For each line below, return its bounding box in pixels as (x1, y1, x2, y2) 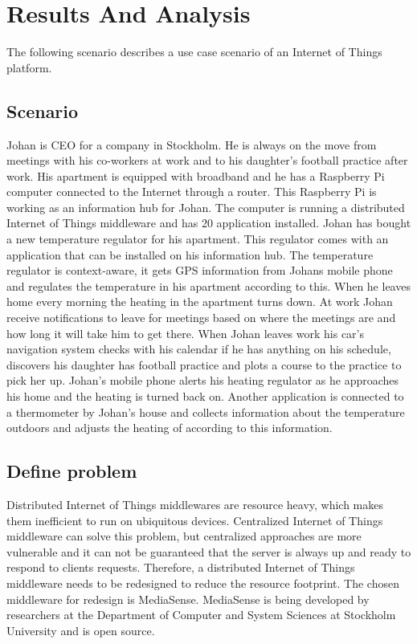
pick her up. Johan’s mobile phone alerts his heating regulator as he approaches (6, 372, 399, 389)
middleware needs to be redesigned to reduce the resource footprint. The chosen (6, 574, 399, 591)
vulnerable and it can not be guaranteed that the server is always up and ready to (6, 543, 411, 560)
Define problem (6, 459, 137, 483)
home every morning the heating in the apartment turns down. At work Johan (6, 293, 393, 310)
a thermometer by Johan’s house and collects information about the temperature (6, 403, 405, 420)
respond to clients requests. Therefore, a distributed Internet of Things (6, 559, 355, 576)
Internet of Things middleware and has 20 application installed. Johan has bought (6, 214, 411, 231)
